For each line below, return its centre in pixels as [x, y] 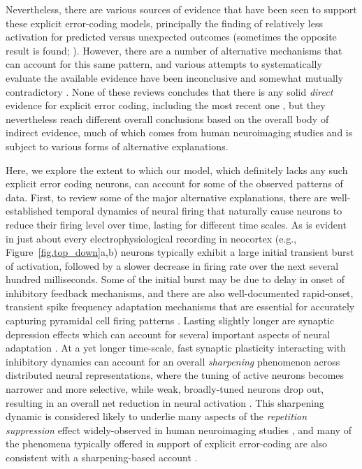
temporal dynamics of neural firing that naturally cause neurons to [199, 211]
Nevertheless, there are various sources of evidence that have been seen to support [181, 9]
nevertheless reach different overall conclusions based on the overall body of [167, 118]
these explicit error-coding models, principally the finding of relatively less [164, 23]
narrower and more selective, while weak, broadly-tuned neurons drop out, [165, 389]
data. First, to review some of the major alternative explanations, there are [167, 197]
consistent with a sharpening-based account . [102, 457]
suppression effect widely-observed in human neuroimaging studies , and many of [179, 430]
